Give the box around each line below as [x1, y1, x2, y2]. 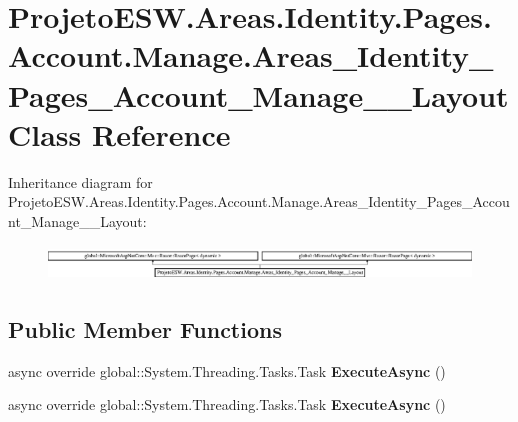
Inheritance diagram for [8, 171, 153, 192]
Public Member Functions [8, 314, 282, 345]
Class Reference [8, 113, 231, 154]
